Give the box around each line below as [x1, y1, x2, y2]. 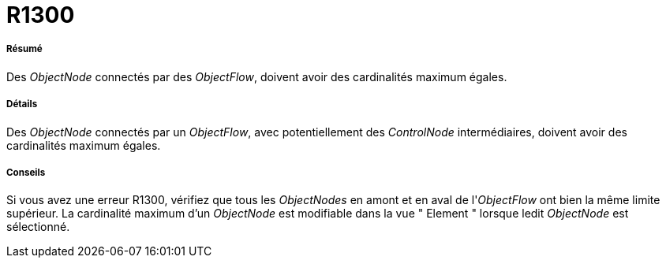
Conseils [6, 166, 46, 178]
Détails [6, 99, 38, 110]
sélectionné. [6, 220, 70, 234]
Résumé [6, 43, 43, 55]
